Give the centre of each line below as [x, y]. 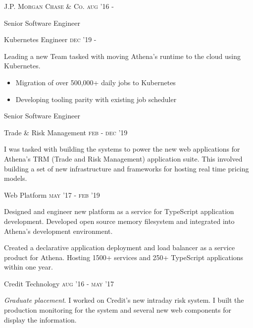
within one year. [28, 267]
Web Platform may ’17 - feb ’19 [52, 194]
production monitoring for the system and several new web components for [118, 310]
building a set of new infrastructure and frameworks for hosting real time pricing [126, 168]
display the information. [40, 319]
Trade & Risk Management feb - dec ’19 [66, 132]
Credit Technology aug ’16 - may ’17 [59, 283]
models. [16, 178]
